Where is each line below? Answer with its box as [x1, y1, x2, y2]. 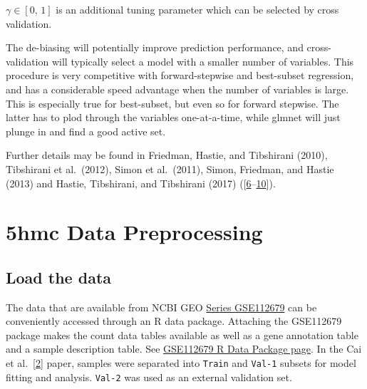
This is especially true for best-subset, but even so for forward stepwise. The [6, 95, 339, 110]
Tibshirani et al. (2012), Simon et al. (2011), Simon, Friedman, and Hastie [6, 161, 334, 176]
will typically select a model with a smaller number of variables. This [51, 53, 354, 68]
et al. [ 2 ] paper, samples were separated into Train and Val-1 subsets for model [6, 356, 356, 370]
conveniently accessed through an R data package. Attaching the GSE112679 [6, 313, 342, 328]
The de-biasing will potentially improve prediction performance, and [6, 40, 304, 55]
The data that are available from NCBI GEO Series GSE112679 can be [6, 299, 317, 314]
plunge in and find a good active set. [6, 123, 166, 138]
